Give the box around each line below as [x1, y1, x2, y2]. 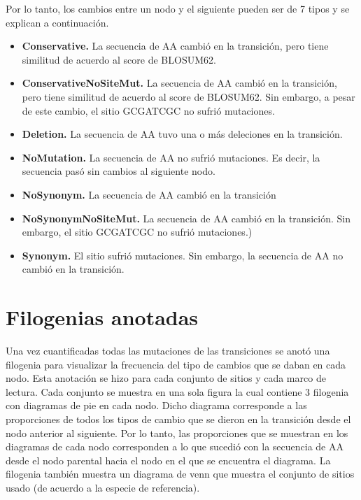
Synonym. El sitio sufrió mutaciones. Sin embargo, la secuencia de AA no [22, 248, 344, 262]
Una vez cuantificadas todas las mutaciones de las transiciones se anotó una [6, 343, 330, 358]
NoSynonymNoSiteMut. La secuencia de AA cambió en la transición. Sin [22, 210, 351, 225]
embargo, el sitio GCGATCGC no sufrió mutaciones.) [22, 224, 253, 239]
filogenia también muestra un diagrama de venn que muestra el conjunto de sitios [6, 466, 355, 481]
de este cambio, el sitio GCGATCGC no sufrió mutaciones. [22, 103, 275, 117]
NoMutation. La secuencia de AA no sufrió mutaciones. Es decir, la [22, 150, 320, 164]
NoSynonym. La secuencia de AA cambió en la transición [22, 187, 276, 201]
